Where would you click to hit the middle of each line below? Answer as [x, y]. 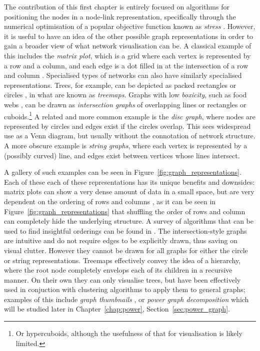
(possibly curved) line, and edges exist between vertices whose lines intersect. [122, 155]
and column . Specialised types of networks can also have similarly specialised [123, 75]
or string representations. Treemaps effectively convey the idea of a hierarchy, [122, 260]
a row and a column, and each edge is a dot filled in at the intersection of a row [126, 65]
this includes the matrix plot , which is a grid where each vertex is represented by [127, 55]
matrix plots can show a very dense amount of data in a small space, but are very [129, 191]
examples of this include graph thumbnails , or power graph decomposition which [126, 299]
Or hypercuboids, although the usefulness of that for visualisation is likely [129, 333]
